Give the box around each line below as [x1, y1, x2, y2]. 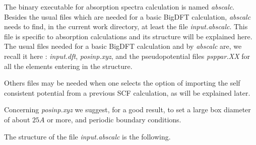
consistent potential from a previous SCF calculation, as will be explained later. [4, 87, 250, 98]
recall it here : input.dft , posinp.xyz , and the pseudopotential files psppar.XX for [4, 50, 250, 61]
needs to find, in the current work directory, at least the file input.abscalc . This [4, 21, 248, 32]
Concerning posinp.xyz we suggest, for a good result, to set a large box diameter [4, 104, 251, 115]
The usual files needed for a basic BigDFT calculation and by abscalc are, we [4, 41, 242, 51]
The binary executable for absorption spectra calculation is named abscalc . [4, 2, 235, 12]
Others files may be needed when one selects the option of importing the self [4, 78, 240, 88]
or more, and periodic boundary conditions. [47, 114, 181, 124]
